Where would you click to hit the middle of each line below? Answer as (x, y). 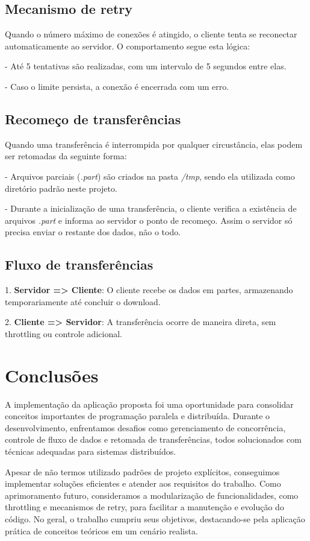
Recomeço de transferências (93, 119)
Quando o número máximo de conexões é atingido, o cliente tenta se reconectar (151, 34)
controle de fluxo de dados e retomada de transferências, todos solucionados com (153, 439)
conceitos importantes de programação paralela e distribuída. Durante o (138, 416)
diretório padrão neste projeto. (61, 188)
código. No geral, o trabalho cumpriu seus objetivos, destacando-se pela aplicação (155, 518)
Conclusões (52, 375)
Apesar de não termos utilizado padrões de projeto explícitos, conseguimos (142, 471)
